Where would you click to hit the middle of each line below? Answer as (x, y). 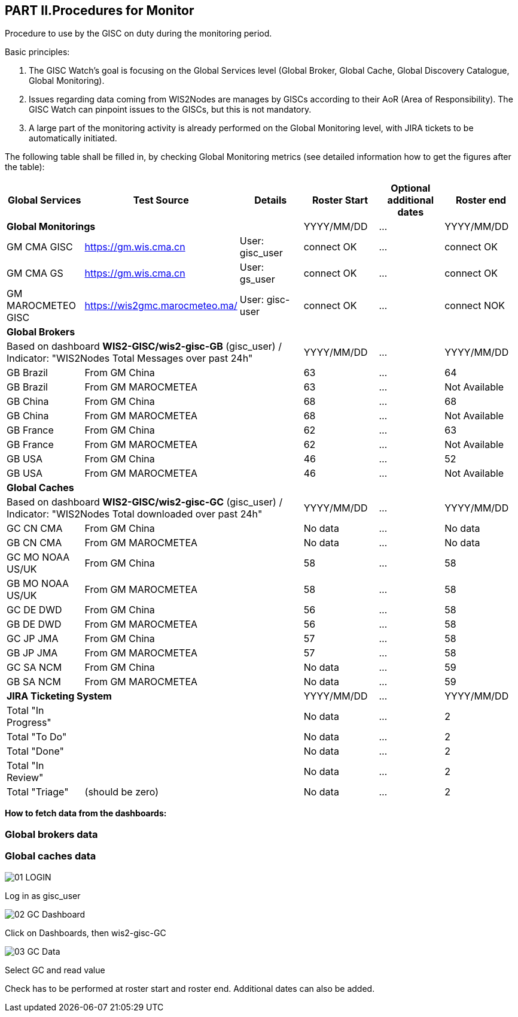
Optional (411, 188)
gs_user (257, 279)
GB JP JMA (32, 653)
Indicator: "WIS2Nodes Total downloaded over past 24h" (135, 514)
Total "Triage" (38, 792)
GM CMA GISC (40, 247)
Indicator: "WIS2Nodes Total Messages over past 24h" (130, 358)
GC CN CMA (35, 529)
